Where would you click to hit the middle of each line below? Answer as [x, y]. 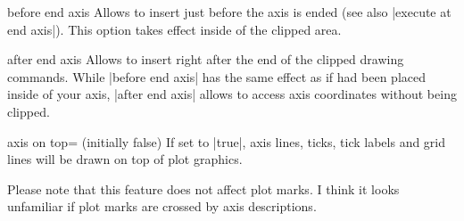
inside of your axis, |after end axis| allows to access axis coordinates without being [232, 94]
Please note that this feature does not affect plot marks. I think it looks [203, 188]
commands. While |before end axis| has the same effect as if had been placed [216, 76]
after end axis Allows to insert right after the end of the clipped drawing [206, 59]
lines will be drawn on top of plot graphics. [125, 159]
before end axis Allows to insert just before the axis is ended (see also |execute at [229, 12]
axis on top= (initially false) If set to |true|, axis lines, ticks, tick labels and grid [227, 141]
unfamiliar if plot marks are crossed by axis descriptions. [162, 206]
